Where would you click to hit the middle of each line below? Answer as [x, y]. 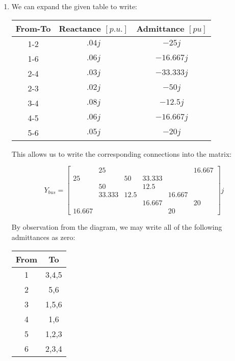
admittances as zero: [43, 237]
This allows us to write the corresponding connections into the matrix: [122, 153]
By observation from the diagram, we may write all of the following [117, 227]
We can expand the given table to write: [74, 6]
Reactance [80, 28]
